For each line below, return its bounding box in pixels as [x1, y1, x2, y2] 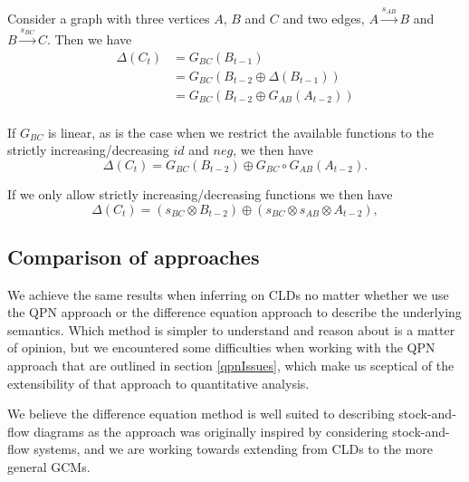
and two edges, [282, 9, 365, 28]
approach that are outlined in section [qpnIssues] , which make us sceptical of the [7, 356, 455, 375]
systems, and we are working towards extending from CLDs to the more [33, 439, 433, 458]
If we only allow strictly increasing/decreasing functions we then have [7, 184, 393, 203]
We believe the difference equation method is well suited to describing [7, 404, 395, 423]
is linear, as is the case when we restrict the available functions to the [47, 122, 434, 141]
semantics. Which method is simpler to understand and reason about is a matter [7, 320, 455, 339]
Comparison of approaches [7, 242, 260, 270]
